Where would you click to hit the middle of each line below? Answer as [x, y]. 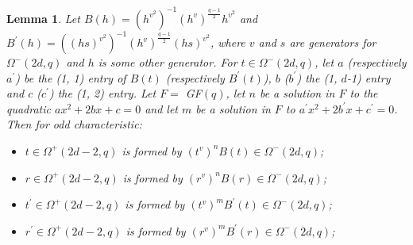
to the [364, 93]
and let [161, 108]
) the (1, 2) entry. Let [102, 93]
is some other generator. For [168, 62]
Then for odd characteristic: [74, 124]
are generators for [333, 42]
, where [228, 42]
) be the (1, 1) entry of [71, 77]
